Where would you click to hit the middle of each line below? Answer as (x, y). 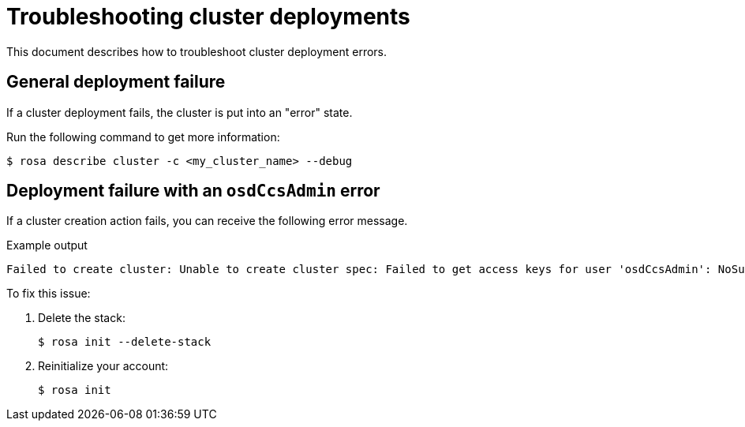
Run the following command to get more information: (143, 137)
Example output (47, 245)
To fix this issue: (49, 294)
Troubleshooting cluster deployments (208, 17)
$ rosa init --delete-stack (125, 342)
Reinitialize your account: (103, 366)
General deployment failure (116, 82)
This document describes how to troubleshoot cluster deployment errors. (197, 51)
